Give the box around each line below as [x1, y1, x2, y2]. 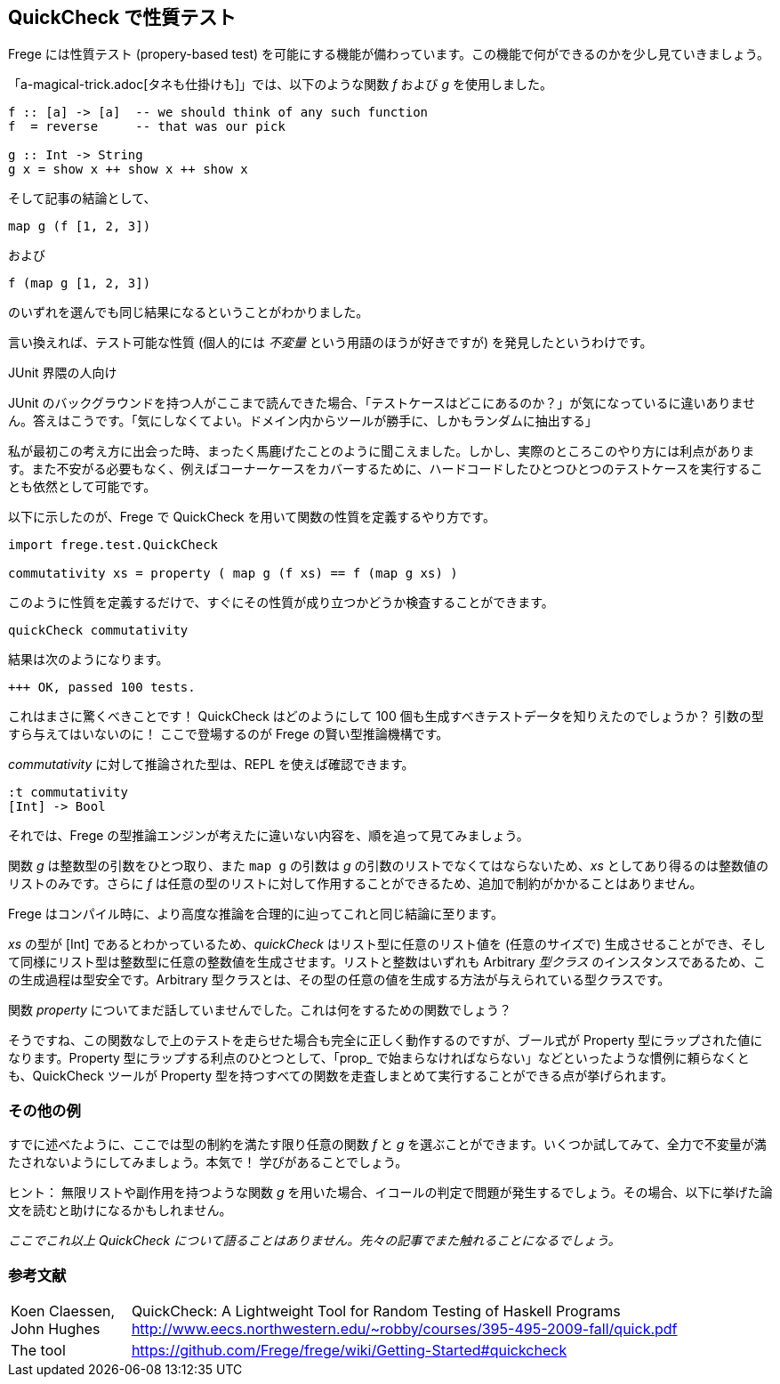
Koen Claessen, [11, 1301, 116, 1320]
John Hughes [11, 1319, 101, 1338]
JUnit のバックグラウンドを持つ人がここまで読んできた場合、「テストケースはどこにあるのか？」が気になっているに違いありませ [8, 395, 756, 411]
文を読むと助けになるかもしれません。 [8, 1202, 232, 1218]
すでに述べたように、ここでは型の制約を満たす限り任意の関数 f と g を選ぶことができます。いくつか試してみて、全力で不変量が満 [8, 1137, 767, 1153]
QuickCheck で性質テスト [8, 6, 237, 28]
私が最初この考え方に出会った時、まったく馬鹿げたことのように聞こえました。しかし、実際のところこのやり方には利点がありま [8, 443, 755, 459]
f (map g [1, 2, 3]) [8, 276, 151, 291]
